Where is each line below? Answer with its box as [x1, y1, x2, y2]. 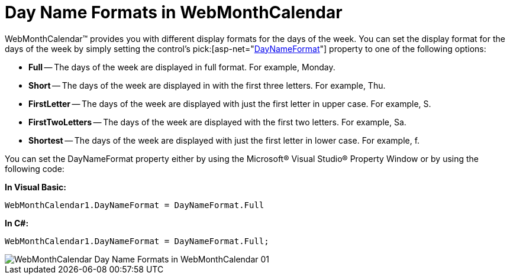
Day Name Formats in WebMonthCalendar [5, 2, 343, 22]
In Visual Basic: [5, 181, 66, 192]
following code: [5, 163, 64, 174]
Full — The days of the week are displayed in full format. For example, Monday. [28, 61, 335, 72]
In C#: [5, 218, 29, 228]
